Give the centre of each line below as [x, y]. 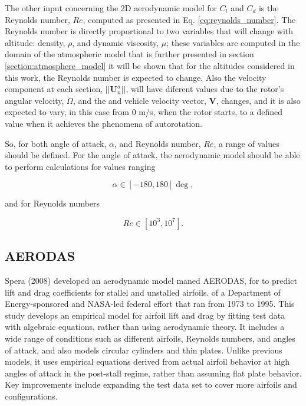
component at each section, [54, 89]
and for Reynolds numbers [52, 203]
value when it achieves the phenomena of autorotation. [103, 123]
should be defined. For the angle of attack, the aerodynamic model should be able [152, 155]
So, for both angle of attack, [56, 143]
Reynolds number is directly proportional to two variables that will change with [149, 31]
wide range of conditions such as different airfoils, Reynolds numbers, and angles [150, 338]
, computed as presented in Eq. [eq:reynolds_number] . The [189, 19]
